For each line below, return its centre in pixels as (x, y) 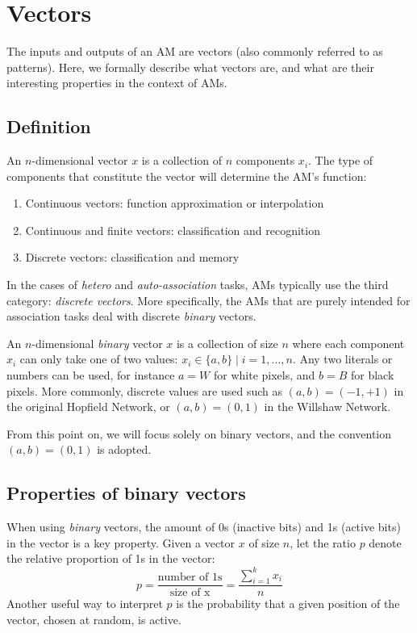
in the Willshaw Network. (327, 407)
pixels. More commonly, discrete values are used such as (144, 390)
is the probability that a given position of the (288, 604)
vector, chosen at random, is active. (94, 619)
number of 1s (190, 578)
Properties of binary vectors (126, 493)
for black (372, 375)
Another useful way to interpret (85, 604)
